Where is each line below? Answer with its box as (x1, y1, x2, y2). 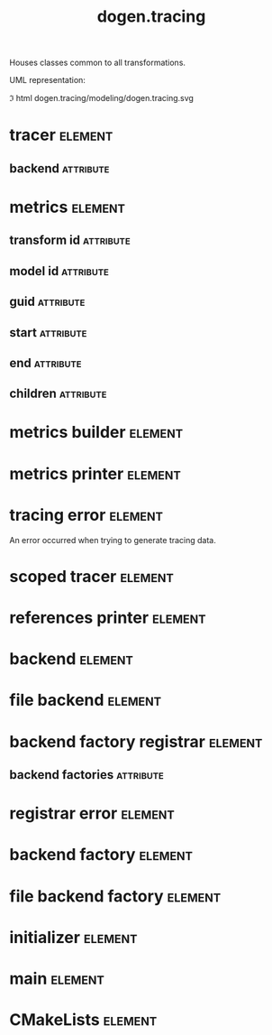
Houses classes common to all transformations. (9, 57, 186, 69)
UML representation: (9, 75, 86, 86)
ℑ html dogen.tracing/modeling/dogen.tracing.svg (9, 93, 194, 104)
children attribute (9, 386, 107, 402)
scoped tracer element (9, 566, 174, 587)
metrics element (9, 197, 126, 217)
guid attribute (9, 294, 86, 310)
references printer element (9, 607, 206, 628)
